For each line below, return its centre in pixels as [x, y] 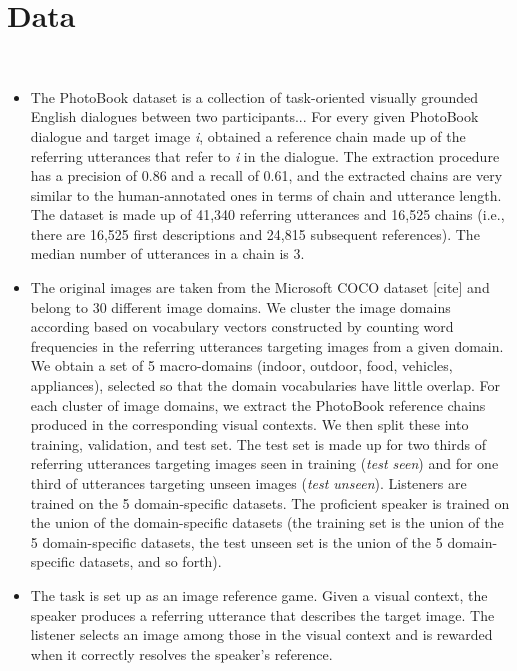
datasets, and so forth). [150, 561]
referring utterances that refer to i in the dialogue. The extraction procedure [265, 155]
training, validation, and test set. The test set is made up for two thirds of [258, 443]
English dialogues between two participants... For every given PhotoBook [254, 116]
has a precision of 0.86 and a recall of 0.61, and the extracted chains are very [266, 175]
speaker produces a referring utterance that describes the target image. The [262, 614]
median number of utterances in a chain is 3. [167, 253]
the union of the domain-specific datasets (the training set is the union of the [267, 522]
